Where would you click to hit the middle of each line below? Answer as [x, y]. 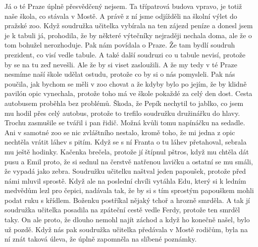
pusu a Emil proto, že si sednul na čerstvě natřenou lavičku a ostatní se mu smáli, [129, 161]
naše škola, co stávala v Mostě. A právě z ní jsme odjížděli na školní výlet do [121, 16]
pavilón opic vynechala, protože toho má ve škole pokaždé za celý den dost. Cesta [129, 93]
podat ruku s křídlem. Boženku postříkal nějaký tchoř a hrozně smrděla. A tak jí [127, 200]
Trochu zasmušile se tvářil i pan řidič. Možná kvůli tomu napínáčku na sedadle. [125, 123]
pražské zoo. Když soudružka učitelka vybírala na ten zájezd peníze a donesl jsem [129, 25]
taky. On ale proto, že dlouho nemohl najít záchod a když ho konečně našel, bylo [127, 220]
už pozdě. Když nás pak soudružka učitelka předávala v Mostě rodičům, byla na [126, 229]
